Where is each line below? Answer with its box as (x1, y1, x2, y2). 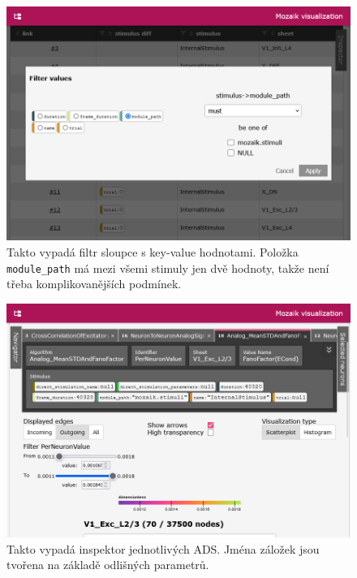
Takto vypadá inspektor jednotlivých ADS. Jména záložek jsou (6, 540, 320, 557)
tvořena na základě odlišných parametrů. (6, 556, 209, 573)
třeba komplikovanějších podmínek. (6, 275, 182, 292)
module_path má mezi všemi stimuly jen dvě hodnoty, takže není (6, 259, 329, 276)
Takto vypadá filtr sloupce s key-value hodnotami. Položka (6, 243, 299, 260)
